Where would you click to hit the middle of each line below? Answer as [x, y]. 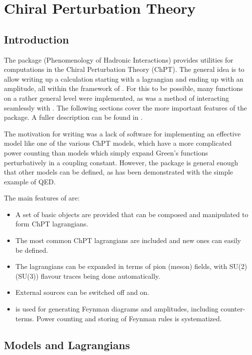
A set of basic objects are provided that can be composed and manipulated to [132, 214]
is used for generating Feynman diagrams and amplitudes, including [117, 309]
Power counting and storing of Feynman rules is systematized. [129, 318]
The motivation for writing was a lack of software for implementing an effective [122, 133]
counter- [233, 309]
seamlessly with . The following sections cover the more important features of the [126, 107]
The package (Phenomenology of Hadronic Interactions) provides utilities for [119, 59]
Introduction [37, 39]
